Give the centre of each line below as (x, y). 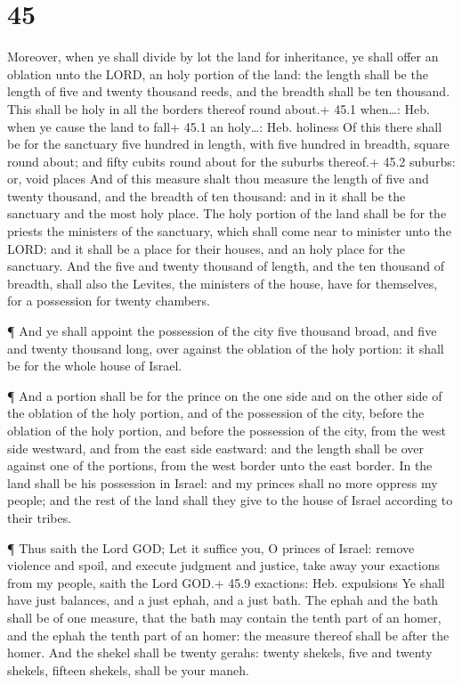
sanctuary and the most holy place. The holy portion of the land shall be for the (227, 213)
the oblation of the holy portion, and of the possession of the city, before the (216, 413)
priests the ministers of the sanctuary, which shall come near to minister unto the (229, 231)
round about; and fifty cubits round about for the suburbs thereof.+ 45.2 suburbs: (231, 161)
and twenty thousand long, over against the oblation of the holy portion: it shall (226, 348)
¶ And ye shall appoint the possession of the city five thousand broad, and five (222, 331)
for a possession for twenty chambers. (109, 301)
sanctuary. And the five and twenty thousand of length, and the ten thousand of (226, 266)
